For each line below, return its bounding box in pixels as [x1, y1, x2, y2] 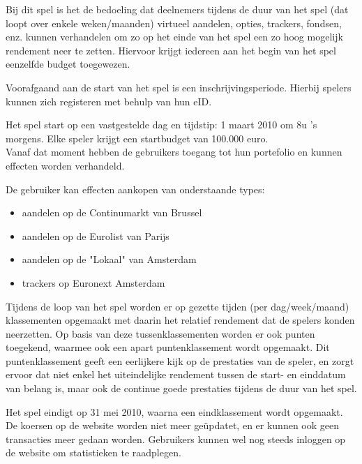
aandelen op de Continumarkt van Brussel [22, 205, 202, 220]
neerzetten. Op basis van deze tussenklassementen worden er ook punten [6, 326, 315, 340]
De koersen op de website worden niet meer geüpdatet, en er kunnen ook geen [6, 418, 340, 433]
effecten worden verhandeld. [6, 158, 125, 172]
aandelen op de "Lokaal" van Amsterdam [22, 252, 197, 267]
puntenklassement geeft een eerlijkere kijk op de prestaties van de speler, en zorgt [6, 353, 354, 368]
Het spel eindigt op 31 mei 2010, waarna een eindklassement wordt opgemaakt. [6, 404, 343, 419]
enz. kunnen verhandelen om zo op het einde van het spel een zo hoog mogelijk [6, 29, 343, 44]
